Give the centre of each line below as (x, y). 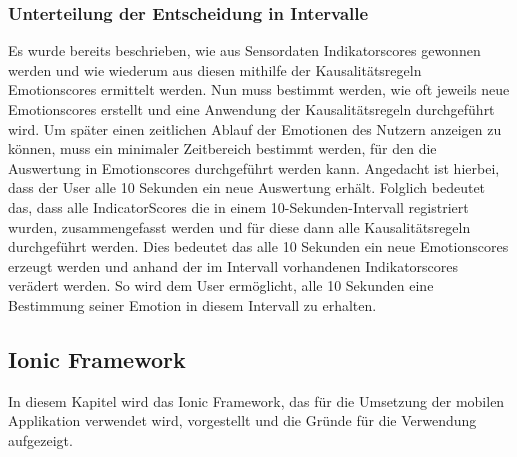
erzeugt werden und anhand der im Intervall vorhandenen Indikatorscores (233, 265)
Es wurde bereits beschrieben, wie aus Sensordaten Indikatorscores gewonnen (244, 50)
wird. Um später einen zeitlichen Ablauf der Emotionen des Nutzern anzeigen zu (255, 128)
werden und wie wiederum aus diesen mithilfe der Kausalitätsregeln (215, 69)
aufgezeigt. (40, 439)
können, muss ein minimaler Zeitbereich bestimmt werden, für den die (222, 148)
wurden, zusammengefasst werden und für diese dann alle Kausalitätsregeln (239, 226)
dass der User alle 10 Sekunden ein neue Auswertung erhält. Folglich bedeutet (247, 187)
